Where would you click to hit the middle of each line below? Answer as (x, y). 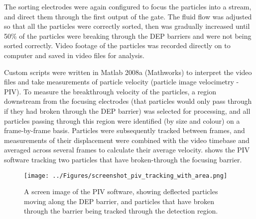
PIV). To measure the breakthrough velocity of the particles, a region (110, 91)
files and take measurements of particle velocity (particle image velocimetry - (122, 82)
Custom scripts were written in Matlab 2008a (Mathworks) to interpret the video (128, 72)
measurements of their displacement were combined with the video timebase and (127, 140)
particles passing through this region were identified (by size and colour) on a (122, 120)
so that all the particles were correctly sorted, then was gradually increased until (127, 26)
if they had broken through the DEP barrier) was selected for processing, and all (127, 110)
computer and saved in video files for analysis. (74, 55)
